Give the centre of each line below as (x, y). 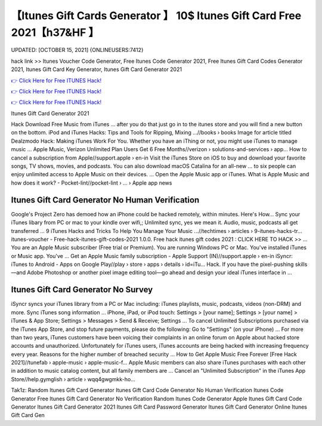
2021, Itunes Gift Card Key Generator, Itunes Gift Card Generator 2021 (96, 69)
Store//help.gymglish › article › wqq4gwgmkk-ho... (73, 379)
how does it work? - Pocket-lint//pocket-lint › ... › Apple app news (92, 183)
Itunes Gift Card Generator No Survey (82, 290)
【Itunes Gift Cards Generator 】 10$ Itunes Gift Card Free (156, 16)
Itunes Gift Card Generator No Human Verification (105, 200)
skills (301, 264)
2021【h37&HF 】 (55, 32)
